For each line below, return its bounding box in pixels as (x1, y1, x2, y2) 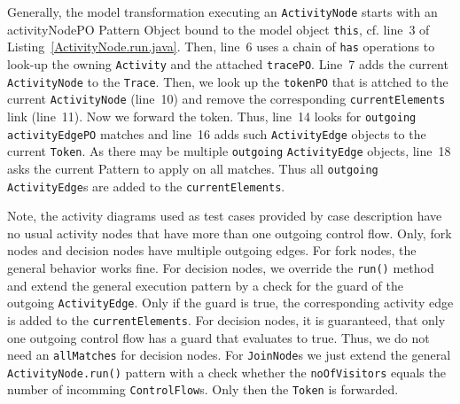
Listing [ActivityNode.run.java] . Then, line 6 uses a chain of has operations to (7, 37, 435, 56)
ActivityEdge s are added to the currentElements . (7, 176, 285, 195)
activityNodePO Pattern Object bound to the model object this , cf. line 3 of (7, 19, 430, 38)
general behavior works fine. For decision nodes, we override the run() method (7, 259, 434, 276)
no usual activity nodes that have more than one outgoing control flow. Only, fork (7, 223, 452, 242)
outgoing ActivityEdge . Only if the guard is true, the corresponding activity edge (7, 293, 454, 312)
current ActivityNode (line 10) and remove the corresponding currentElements (7, 89, 446, 108)
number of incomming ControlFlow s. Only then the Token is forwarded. (7, 380, 399, 399)
